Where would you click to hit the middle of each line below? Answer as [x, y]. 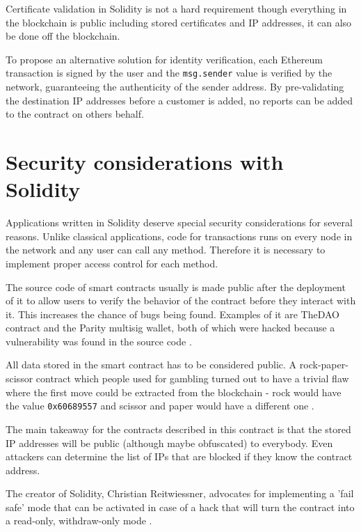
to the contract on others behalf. [75, 114]
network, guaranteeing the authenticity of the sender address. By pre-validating [175, 87]
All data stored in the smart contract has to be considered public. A [151, 365]
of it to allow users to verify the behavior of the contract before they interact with [181, 300]
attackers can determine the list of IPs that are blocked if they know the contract [179, 456]
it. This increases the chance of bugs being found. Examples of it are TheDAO [173, 314]
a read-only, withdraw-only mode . [79, 521]
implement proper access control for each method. [112, 263]
